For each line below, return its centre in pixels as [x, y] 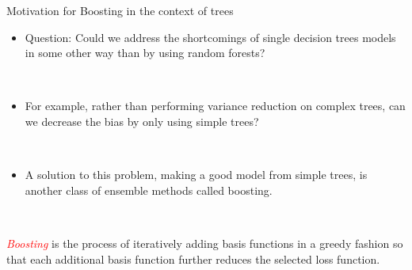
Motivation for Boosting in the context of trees [120, 10]
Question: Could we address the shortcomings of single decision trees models [210, 37]
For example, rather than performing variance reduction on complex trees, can [215, 106]
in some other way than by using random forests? [145, 53]
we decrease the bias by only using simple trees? [142, 121]
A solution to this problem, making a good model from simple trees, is [196, 175]
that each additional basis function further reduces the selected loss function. [193, 259]
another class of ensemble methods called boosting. [149, 190]
